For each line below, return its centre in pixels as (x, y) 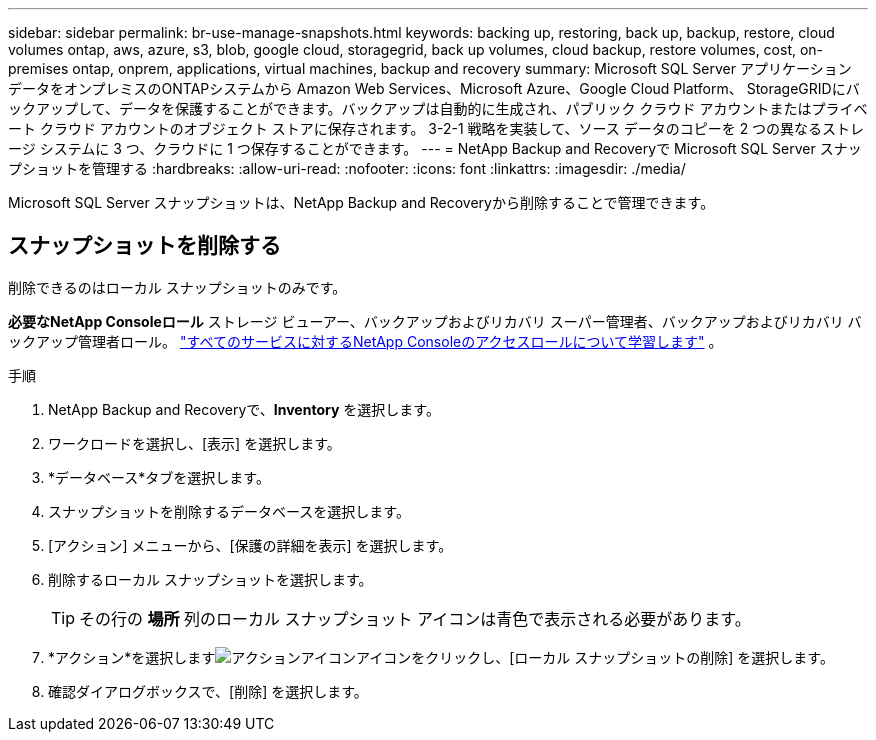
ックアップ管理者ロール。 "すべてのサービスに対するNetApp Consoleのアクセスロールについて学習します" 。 (365, 341)
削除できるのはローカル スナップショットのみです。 (177, 287)
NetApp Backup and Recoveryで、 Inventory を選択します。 (244, 409)
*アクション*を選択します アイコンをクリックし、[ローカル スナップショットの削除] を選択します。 (441, 657)
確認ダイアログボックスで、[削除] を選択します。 (208, 691)
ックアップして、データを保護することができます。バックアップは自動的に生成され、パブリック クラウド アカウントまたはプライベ (438, 108)
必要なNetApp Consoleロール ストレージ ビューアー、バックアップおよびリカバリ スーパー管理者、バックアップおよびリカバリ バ (435, 321)
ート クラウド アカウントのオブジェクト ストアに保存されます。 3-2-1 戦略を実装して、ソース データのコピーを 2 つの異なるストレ (436, 128)
